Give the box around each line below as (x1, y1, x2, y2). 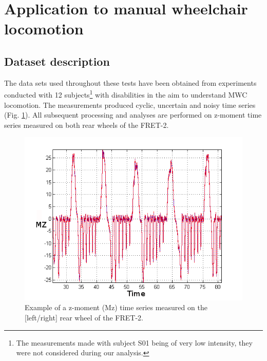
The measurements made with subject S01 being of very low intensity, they (16, 337, 253, 348)
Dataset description (4, 53, 110, 69)
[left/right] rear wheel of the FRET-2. (25, 312, 143, 322)
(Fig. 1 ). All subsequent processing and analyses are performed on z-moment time (4, 109, 262, 120)
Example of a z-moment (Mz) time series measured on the (25, 302, 207, 313)
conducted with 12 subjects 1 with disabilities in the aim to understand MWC (4, 88, 247, 100)
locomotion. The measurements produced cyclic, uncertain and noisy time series (4, 99, 256, 110)
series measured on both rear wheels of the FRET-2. (4, 119, 169, 130)
